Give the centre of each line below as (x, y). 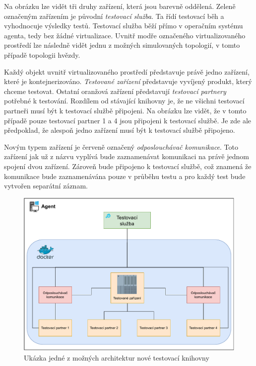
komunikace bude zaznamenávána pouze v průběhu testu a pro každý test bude (125, 176)
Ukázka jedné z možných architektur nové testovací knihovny (117, 357)
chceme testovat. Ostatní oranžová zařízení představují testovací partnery (115, 91)
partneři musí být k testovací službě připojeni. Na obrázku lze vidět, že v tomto (125, 110)
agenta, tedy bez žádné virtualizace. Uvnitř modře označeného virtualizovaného (125, 35)
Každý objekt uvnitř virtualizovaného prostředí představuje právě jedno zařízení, (127, 71)
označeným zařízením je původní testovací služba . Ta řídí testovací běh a (114, 16)
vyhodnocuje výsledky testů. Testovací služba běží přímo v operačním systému (124, 26)
